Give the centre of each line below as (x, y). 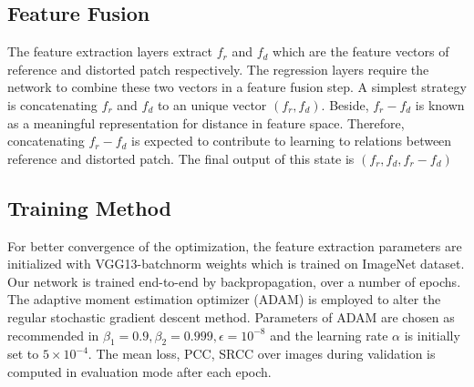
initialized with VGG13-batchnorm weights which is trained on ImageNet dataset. (236, 264)
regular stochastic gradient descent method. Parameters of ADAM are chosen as (231, 316)
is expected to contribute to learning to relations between (292, 141)
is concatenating (52, 104)
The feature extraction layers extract (110, 51)
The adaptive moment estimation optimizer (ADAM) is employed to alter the (224, 299)
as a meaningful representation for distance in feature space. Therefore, (206, 122)
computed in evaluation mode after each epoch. (139, 371)
